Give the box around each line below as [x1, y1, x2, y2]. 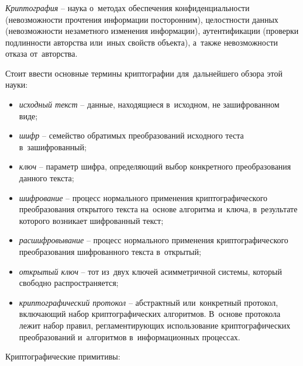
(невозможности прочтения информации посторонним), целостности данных [5, 13, 278, 25]
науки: [5, 78, 28, 91]
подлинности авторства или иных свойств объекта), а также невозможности [5, 36, 278, 48]
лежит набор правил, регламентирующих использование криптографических [19, 319, 291, 331]
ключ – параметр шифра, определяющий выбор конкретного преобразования [19, 160, 291, 172]
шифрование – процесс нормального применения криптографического [19, 191, 268, 203]
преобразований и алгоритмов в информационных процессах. [19, 330, 240, 343]
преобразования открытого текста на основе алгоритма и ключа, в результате [19, 203, 298, 215]
